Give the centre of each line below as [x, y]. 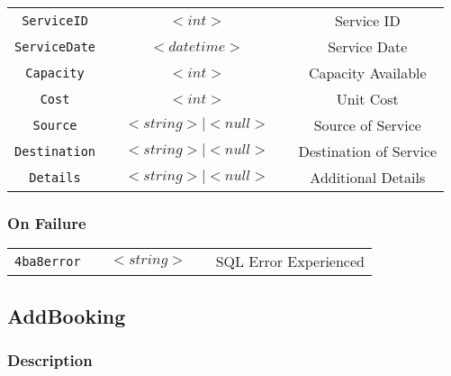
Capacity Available [367, 73]
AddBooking [67, 315]
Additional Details [368, 177]
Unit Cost [367, 99]
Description [50, 359]
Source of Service [367, 125]
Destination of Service [368, 151]
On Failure [47, 222]
